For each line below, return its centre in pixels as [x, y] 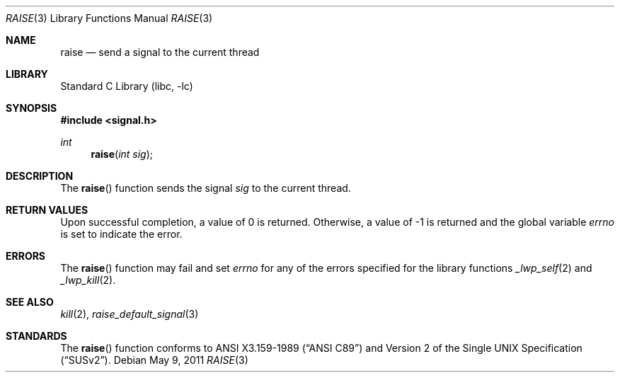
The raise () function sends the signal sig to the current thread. [206, 188]
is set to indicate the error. [121, 234]
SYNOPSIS [31, 108]
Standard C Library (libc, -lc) [127, 86]
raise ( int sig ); [122, 154]
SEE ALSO [30, 302]
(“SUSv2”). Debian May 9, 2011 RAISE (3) [154, 360]
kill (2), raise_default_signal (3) [130, 314]
